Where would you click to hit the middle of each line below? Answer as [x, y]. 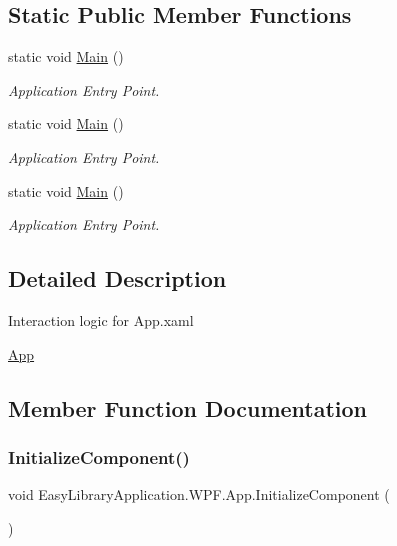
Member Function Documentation [188, 407]
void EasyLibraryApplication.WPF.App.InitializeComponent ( [199, 494]
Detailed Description [117, 278]
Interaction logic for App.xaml [101, 319]
